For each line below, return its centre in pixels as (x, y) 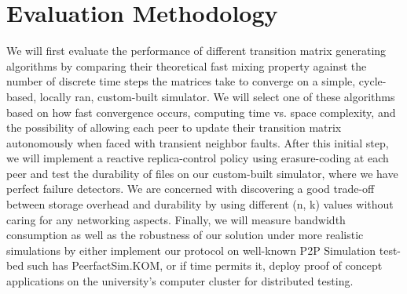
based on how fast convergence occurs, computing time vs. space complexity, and (201, 112)
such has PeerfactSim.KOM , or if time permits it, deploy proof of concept (205, 265)
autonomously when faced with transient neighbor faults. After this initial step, (198, 142)
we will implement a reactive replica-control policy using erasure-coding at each (198, 158)
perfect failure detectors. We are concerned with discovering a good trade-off (191, 189)
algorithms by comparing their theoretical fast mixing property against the (187, 65)
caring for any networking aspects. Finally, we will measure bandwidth (176, 219)
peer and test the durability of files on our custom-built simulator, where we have (202, 173)
